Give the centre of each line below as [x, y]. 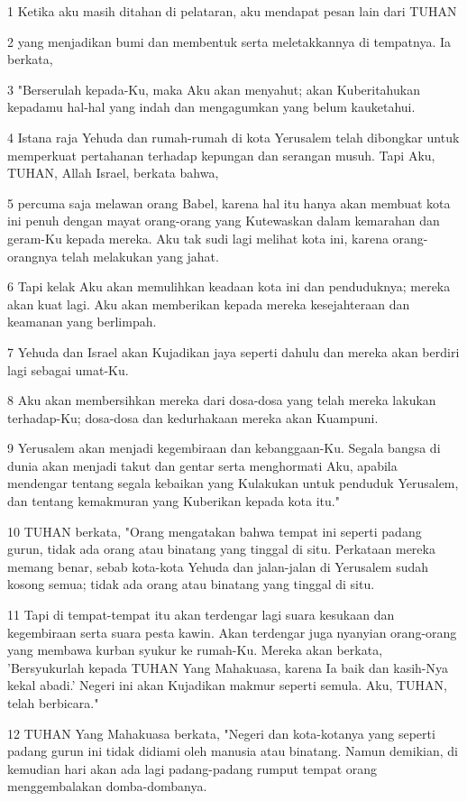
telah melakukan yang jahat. [140, 256]
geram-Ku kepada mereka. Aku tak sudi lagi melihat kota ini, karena [198, 238]
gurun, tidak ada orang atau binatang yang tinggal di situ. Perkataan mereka [221, 549]
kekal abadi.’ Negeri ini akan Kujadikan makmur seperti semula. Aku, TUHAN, [227, 685]
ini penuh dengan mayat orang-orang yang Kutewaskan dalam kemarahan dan [224, 221]
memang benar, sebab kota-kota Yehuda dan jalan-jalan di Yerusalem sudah [218, 566]
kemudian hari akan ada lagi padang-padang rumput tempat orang [192, 768]
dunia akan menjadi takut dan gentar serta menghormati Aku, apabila [202, 465]
